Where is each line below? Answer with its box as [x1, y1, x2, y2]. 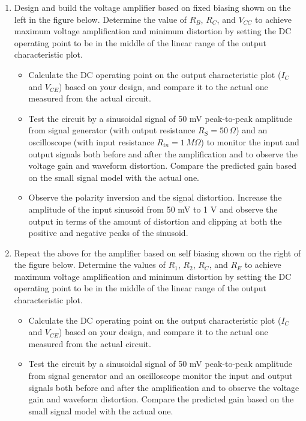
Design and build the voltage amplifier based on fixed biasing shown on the [14, 1, 291, 13]
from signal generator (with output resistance [28, 124, 196, 136]
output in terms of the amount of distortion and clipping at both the [28, 214, 282, 227]
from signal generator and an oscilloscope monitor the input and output [28, 369, 293, 382]
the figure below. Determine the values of [14, 258, 166, 271]
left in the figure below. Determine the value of [14, 13, 187, 25]
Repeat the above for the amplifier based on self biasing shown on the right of [14, 246, 301, 259]
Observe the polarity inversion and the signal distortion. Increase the [28, 191, 282, 204]
